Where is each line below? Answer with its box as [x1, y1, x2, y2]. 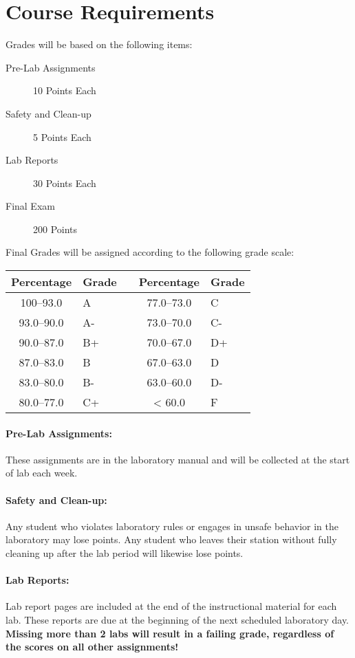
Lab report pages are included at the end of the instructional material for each [6, 599, 337, 613]
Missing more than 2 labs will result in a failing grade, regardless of [6, 626, 334, 640]
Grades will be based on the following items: [6, 37, 193, 52]
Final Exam [6, 199, 55, 213]
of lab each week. [6, 465, 78, 480]
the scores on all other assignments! [6, 639, 179, 654]
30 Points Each [33, 175, 96, 190]
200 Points [33, 221, 78, 236]
